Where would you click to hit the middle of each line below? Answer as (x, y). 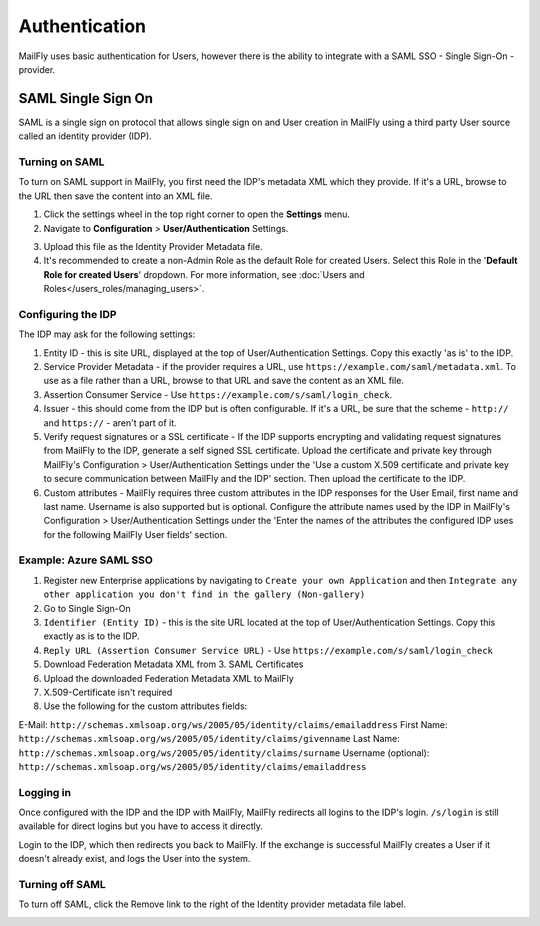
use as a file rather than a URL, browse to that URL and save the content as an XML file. (224, 381)
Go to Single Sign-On (87, 608)
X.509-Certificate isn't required (108, 692)
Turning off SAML (62, 885)
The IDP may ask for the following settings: (107, 334)
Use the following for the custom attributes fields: (145, 706)
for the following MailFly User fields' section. (135, 534)
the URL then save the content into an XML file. (115, 196)
